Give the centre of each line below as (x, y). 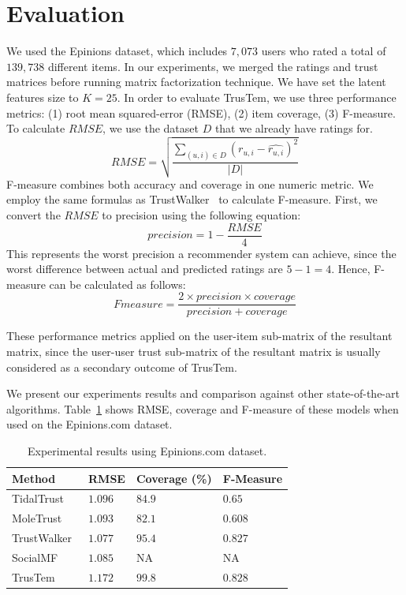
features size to (43, 97)
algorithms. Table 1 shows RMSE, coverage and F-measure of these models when (203, 408)
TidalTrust (38, 498)
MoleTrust (37, 518)
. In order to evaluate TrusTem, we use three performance (257, 97)
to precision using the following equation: (201, 214)
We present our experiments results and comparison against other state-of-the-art (203, 393)
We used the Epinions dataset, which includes (117, 51)
